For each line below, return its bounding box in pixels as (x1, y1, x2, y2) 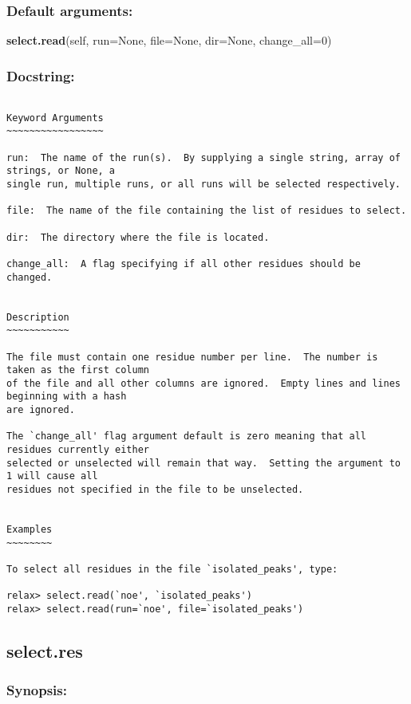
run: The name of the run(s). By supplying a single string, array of (6, 151, 401, 163)
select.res (6, 639, 83, 663)
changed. (6, 271, 53, 283)
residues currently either (6, 444, 149, 456)
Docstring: (6, 65, 75, 85)
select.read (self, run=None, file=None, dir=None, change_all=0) (6, 32, 332, 49)
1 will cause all (6, 470, 98, 482)
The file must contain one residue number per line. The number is (6, 351, 378, 363)
